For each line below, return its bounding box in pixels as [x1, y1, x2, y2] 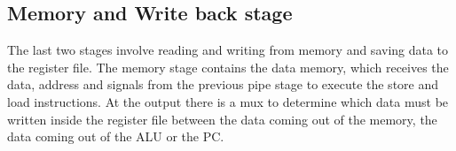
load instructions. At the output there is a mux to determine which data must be [7, 92, 449, 110]
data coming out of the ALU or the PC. [7, 127, 224, 146]
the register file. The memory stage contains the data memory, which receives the [7, 57, 449, 76]
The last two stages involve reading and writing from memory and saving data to [7, 41, 449, 59]
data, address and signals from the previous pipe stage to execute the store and [7, 75, 439, 94]
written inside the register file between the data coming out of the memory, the [7, 109, 437, 128]
